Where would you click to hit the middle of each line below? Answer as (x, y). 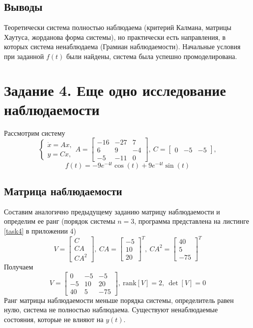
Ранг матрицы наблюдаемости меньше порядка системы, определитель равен (119, 300)
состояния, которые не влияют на (54, 319)
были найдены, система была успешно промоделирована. (152, 56)
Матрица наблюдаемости (63, 191)
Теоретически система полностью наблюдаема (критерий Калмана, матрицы (118, 27)
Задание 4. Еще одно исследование (115, 90)
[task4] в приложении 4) (40, 231)
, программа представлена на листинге (192, 221)
